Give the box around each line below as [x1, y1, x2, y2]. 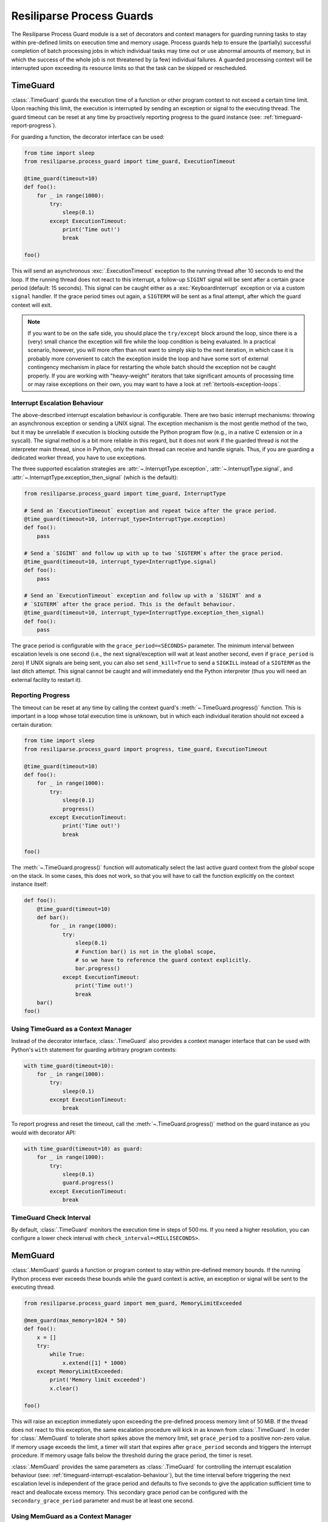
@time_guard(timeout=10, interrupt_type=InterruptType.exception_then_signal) [24, 609, 264, 616]
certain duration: [11, 721, 53, 728]
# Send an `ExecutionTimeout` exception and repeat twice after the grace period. [24, 507, 278, 514]
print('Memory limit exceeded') [49, 1376, 146, 1383]
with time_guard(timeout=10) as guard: [24, 1145, 143, 1152]
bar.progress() [75, 965, 121, 972]
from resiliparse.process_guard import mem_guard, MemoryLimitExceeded [24, 1300, 242, 1306]
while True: [49, 1351, 85, 1358]
